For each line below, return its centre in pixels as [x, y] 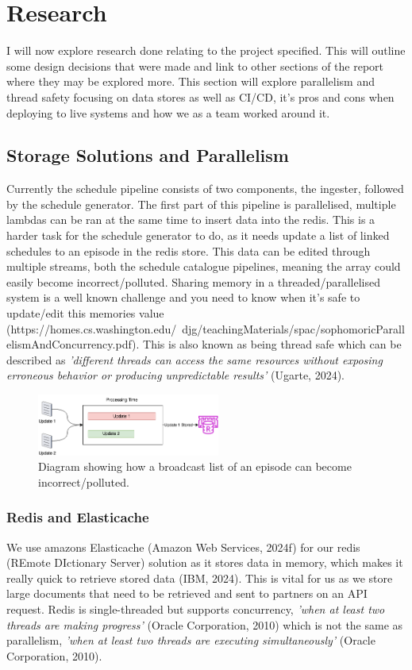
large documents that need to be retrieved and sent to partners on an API [187, 593]
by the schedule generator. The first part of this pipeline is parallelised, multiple [201, 204]
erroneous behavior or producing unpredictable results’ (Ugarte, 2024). [175, 375]
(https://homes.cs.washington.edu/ [92, 328]
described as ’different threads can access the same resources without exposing [194, 359]
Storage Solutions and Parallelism [148, 155]
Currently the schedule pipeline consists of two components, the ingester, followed [205, 189]
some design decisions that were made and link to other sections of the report [195, 65]
